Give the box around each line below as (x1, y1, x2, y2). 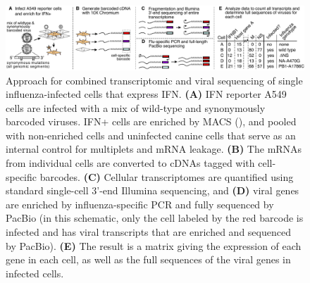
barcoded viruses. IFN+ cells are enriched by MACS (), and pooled (6, 114, 297, 129)
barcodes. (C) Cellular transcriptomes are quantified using (39, 169, 294, 184)
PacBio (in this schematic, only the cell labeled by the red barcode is (6, 210, 304, 225)
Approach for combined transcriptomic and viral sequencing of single (6, 73, 303, 87)
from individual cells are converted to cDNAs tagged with (6, 156, 255, 170)
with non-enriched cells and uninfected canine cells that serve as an (6, 127, 296, 142)
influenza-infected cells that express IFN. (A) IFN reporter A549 (6, 87, 287, 101)
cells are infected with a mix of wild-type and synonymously (6, 100, 266, 115)
